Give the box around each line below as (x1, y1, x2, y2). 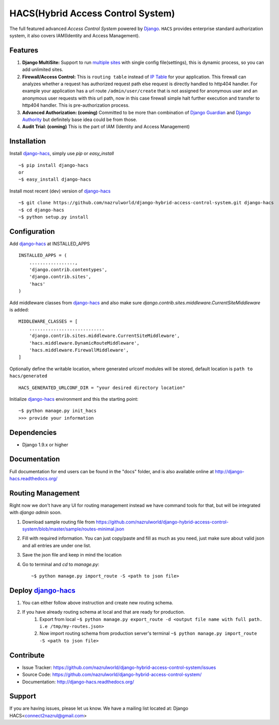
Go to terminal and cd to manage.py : (22, 561, 99, 567)
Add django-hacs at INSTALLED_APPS (9, 240, 90, 247)
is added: (9, 307, 29, 313)
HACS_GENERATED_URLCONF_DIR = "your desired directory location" (18, 384, 186, 391)
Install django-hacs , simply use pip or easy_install (9, 151, 114, 157)
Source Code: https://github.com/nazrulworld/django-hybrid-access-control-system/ (22, 671, 202, 678)
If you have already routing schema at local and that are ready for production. (22, 609, 185, 615)
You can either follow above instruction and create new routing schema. (22, 599, 173, 606)
